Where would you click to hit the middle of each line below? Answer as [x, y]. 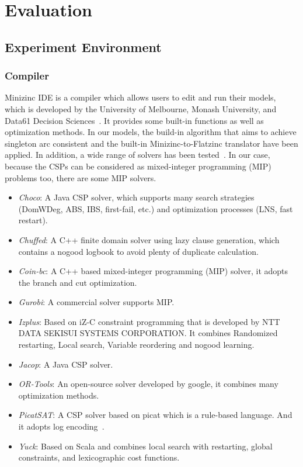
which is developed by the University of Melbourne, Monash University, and [141, 108]
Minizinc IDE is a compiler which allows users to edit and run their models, [140, 97]
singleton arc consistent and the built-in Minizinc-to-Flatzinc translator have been [151, 143]
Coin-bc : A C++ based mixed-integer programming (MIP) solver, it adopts [153, 271]
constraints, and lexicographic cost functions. [99, 457]
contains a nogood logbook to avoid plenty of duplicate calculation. [138, 251]
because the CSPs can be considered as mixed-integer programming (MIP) [138, 166]
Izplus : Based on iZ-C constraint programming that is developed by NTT [149, 321]
